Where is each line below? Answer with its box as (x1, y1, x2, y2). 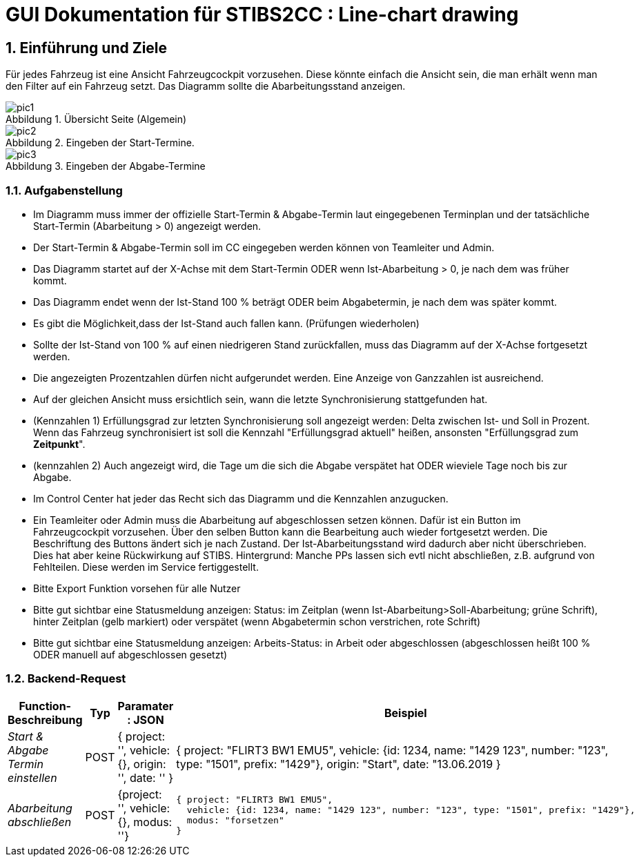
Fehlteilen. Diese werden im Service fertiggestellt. (33, 560, 259, 573)
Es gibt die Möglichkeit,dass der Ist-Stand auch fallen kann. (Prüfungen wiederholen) (33, 317, 420, 329)
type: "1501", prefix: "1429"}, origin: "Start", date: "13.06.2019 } (176, 756, 501, 771)
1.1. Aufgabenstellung (6, 183, 123, 197)
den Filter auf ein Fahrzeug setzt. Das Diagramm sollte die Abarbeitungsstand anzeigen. (6, 80, 406, 92)
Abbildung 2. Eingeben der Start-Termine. (6, 137, 195, 149)
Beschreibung (8, 712, 83, 727)
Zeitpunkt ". (33, 438, 86, 450)
